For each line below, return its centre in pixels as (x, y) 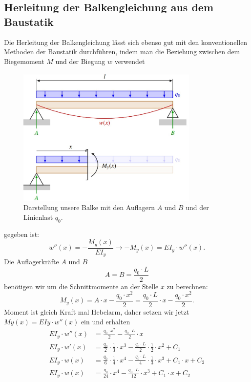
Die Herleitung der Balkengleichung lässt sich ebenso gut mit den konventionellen (126, 42)
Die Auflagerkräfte (31, 262)
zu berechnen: (187, 286)
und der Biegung (80, 61)
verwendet (130, 61)
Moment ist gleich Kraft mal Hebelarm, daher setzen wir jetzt (97, 312)
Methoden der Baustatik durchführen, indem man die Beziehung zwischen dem (122, 52)
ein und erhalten (105, 321)
